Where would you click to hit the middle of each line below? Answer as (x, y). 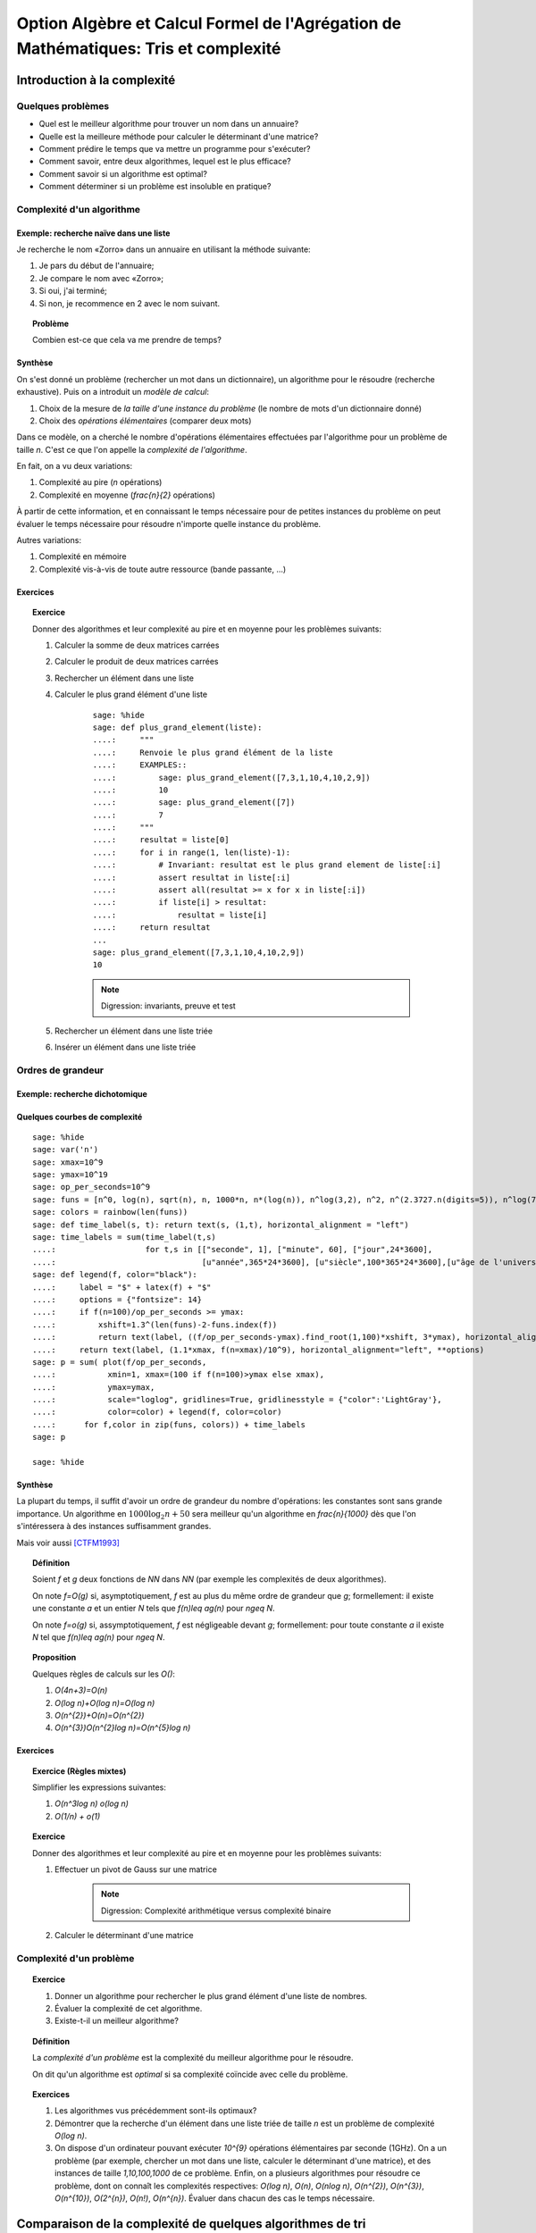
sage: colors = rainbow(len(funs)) (110, 1212)
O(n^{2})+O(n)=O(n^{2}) (100, 1715)
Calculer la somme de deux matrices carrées (137, 645)
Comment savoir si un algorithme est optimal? (123, 173)
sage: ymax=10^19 (70, 1175)
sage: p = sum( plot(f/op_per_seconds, (120, 1362)
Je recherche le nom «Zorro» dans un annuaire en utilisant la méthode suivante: (164, 249)
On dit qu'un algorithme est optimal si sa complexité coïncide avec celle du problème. (190, 2074)
